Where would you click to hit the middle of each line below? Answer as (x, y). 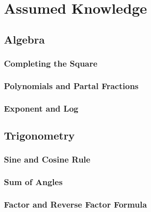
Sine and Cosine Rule (47, 159)
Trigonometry (39, 135)
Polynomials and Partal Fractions (71, 85)
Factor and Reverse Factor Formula (75, 204)
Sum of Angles (33, 182)
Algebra (25, 39)
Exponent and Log (41, 108)
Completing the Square (51, 63)
